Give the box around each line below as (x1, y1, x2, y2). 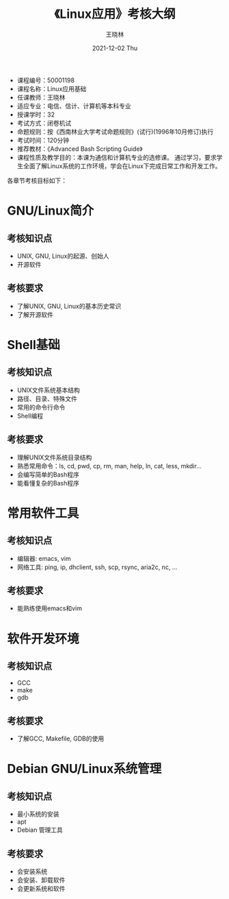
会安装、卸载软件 (16, 876, 66, 884)
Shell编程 (16, 411, 44, 420)
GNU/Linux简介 (7, 203, 94, 219)
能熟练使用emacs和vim (16, 604, 82, 612)
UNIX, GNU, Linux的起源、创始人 (16, 252, 109, 260)
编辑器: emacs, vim (16, 554, 71, 562)
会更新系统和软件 (16, 885, 66, 892)
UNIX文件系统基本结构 (16, 385, 81, 394)
